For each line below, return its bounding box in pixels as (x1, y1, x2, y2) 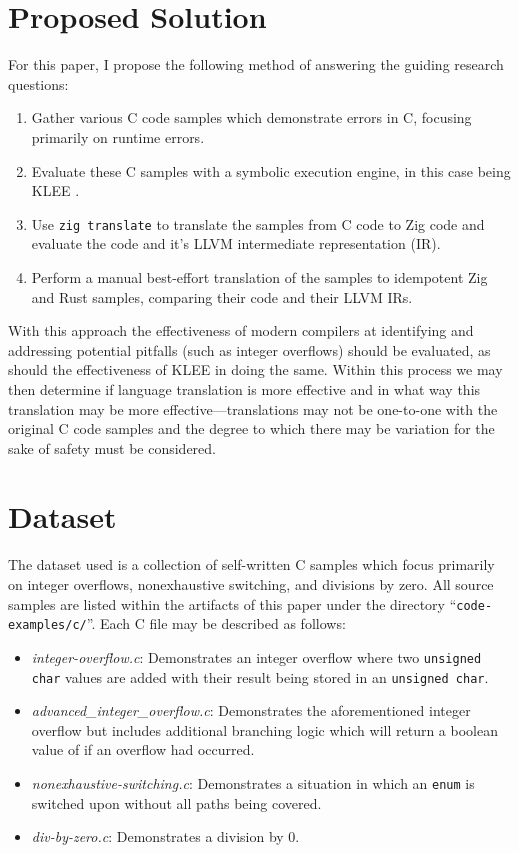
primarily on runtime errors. (31, 126, 205, 147)
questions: (8, 73, 69, 94)
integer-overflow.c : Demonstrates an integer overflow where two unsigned (31, 646, 482, 667)
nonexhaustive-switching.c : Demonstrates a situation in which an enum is (31, 773, 475, 793)
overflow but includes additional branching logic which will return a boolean (31, 719, 498, 740)
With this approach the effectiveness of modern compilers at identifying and (8, 320, 474, 341)
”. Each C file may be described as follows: (86, 613, 346, 634)
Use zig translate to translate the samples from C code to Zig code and (31, 213, 485, 234)
